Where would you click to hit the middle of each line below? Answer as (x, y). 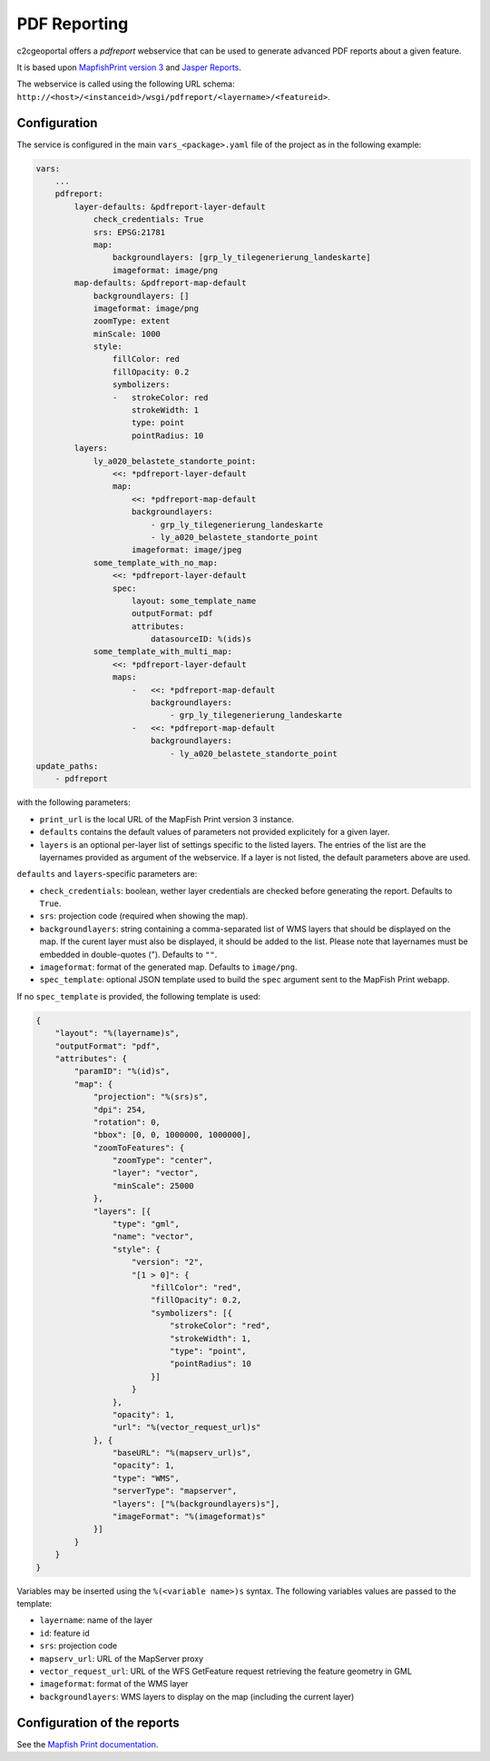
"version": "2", (168, 1262)
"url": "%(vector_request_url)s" (186, 1428)
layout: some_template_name (194, 601)
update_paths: (67, 766)
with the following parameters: (73, 802)
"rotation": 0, (127, 1122)
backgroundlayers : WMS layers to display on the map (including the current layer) (197, 1696)
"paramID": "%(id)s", (122, 1071)
